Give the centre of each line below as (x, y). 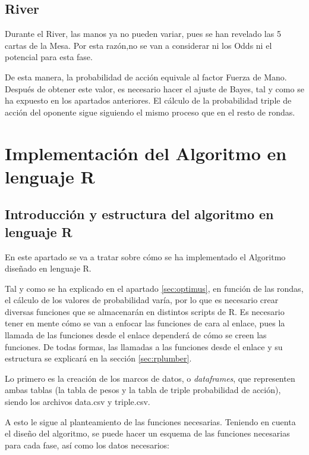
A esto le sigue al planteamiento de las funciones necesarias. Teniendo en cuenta (150, 421)
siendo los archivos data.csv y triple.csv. (78, 402)
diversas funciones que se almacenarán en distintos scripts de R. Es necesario (145, 311)
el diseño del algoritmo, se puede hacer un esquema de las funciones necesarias (147, 433)
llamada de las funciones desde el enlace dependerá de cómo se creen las (136, 335)
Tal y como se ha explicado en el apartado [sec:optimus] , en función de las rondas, (154, 288)
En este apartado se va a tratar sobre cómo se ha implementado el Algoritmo (145, 256)
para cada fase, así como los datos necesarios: (87, 445)
